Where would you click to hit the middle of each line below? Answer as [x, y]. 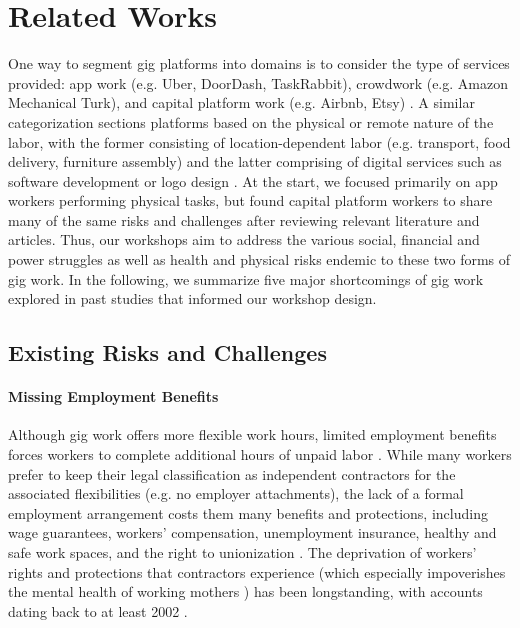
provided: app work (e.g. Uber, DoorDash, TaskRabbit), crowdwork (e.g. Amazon [258, 82]
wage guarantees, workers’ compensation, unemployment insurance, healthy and [252, 532]
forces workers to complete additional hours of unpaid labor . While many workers [260, 454]
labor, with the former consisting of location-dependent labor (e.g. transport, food [259, 141]
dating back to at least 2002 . [98, 610]
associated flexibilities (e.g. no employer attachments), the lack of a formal [236, 493]
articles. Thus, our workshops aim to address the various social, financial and [244, 239]
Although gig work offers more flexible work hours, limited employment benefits [252, 434]
